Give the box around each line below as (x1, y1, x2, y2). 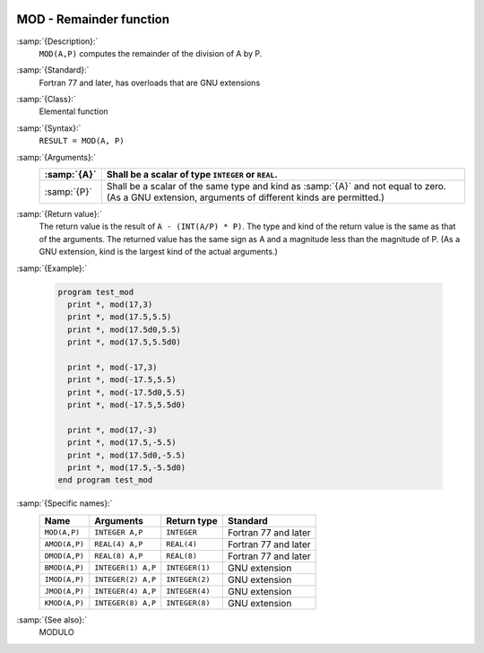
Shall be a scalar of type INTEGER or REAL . (106, 169, 278, 181)
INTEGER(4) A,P (94, 587, 157, 596)
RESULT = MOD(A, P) (39, 135, 125, 146)
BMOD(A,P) (44, 563, 85, 573)
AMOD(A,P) (44, 539, 85, 549)
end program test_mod (57, 475, 153, 485)
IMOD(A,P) (44, 575, 85, 585)
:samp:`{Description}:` (16, 36, 99, 47)
